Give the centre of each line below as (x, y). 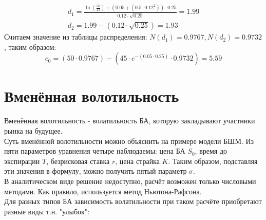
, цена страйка (137, 161)
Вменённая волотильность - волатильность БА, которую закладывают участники (130, 121)
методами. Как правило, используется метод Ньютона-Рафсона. (103, 191)
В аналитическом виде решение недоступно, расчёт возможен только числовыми (130, 181)
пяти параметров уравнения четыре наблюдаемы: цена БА (95, 151)
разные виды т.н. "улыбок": (47, 211)
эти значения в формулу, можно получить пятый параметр (96, 171)
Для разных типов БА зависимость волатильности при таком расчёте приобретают (133, 201)
